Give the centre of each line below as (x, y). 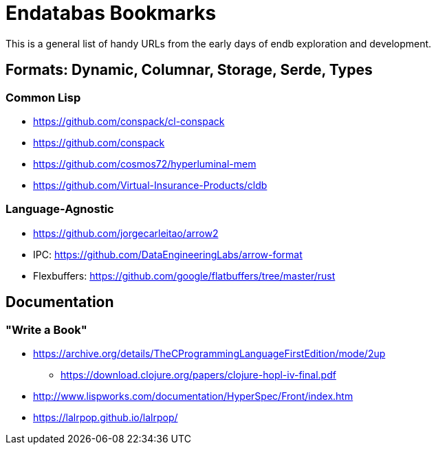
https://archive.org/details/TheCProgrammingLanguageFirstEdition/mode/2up (209, 353)
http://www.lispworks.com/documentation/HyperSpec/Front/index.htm (193, 396)
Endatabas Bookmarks (111, 13)
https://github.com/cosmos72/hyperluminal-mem (145, 164)
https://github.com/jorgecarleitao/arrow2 (126, 233)
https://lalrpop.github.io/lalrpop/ (106, 417)
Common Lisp (43, 97)
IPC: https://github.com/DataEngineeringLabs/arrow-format (168, 254)
